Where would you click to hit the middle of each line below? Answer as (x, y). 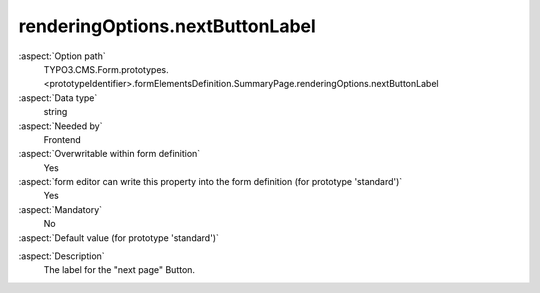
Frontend (62, 139)
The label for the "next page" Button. (119, 270)
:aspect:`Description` (61, 256)
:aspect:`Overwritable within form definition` (109, 154)
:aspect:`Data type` (58, 97)
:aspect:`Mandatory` (60, 209)
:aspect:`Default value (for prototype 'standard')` (119, 237)
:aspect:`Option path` (62, 56)
